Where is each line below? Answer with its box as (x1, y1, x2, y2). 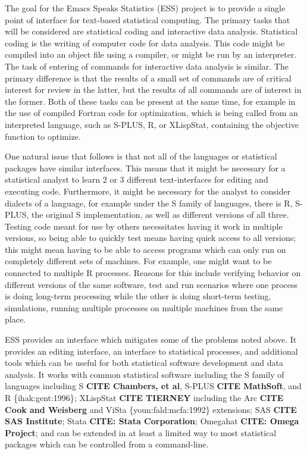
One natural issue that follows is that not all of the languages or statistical (5, 150, 277, 162)
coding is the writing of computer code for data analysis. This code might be (5, 36, 285, 49)
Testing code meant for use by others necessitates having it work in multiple (5, 220, 283, 232)
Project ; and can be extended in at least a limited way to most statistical (5, 426, 277, 439)
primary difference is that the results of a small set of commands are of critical (5, 71, 292, 84)
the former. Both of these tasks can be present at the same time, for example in (5, 95, 296, 107)
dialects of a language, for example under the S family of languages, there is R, (5, 196, 293, 209)
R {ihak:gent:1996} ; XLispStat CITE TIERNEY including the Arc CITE (5, 392, 284, 403)
